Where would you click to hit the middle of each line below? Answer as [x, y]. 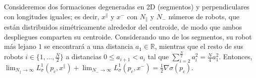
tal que [158, 57]
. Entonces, [235, 57]
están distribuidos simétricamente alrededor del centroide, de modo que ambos [123, 27]
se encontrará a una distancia [89, 46]
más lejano [20, 46]
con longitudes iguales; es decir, [52, 16]
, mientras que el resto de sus [199, 46]
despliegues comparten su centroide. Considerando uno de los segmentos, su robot [128, 36]
